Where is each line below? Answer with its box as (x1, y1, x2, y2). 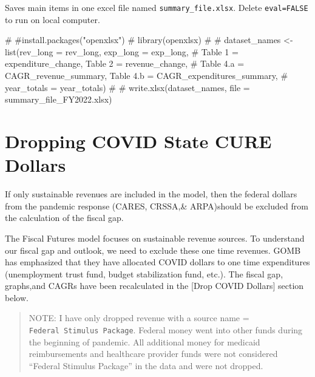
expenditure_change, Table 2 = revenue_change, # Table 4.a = (5, 57, 245, 70)
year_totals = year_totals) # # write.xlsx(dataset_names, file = (5, 81, 250, 93)
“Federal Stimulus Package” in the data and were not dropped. (29, 359, 263, 372)
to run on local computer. (5, 13, 100, 25)
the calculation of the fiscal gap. (5, 211, 124, 224)
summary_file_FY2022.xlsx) (5, 93, 112, 106)
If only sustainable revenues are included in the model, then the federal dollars (5, 188, 297, 200)
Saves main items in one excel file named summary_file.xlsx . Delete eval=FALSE (5, 1, 308, 13)
